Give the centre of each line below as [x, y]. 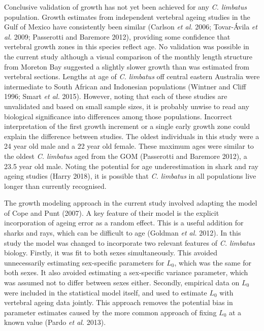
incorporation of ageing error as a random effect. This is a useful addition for [124, 223]
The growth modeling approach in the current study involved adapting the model [131, 203]
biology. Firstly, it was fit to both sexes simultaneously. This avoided [111, 253]
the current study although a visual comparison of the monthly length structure [128, 56]
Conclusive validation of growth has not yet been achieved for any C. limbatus [126, 7]
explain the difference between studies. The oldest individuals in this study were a [132, 136]
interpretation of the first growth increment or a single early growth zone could [127, 126]
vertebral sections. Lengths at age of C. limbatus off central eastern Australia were [132, 76]
